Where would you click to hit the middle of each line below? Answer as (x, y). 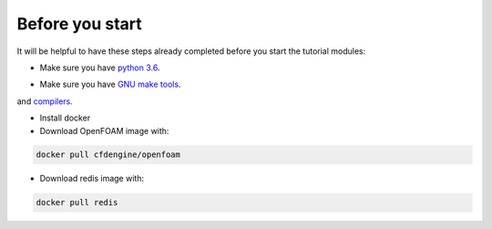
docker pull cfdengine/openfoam (108, 155)
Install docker (65, 118)
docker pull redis (77, 203)
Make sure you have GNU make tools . (110, 84)
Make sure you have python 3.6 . (100, 68)
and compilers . (45, 101)
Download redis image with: (92, 179)
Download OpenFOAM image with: (104, 130)
